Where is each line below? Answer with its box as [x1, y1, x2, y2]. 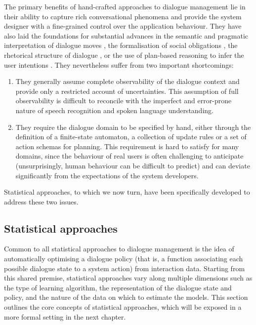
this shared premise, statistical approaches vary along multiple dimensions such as [4, 273, 253, 283]
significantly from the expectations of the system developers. [15, 170, 199, 180]
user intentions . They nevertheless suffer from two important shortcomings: [4, 59, 234, 70]
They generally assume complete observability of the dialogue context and [15, 76, 240, 86]
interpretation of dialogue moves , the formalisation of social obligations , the [4, 40, 238, 50]
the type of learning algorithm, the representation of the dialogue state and [4, 282, 232, 292]
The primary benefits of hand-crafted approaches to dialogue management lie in [4, 1, 246, 11]
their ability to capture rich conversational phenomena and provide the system [4, 11, 242, 21]
